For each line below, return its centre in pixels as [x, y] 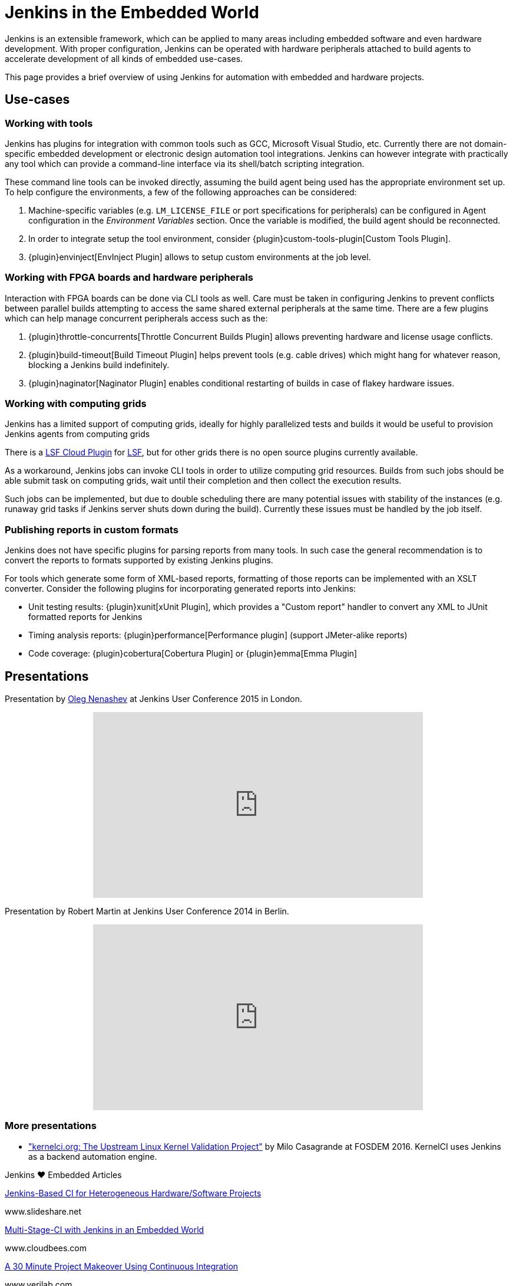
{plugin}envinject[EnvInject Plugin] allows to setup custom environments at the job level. [200, 257]
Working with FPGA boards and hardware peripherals [129, 278]
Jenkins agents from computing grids [77, 434]
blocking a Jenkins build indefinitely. [99, 365]
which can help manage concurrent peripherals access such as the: [136, 318]
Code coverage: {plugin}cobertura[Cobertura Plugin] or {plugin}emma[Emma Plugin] [193, 654]
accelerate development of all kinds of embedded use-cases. [124, 58]
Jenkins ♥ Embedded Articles [63, 1175]
